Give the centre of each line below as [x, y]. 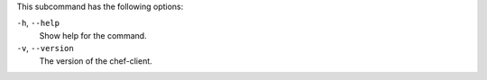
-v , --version [45, 49]
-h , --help [38, 23]
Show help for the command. [93, 35]
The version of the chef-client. [96, 61]
